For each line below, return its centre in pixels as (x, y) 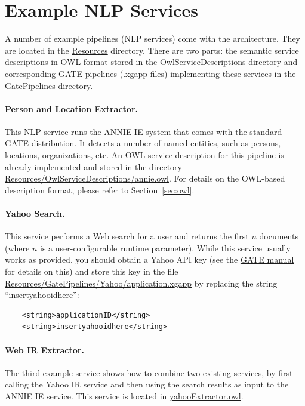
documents (279, 236)
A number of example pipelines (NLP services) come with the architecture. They (153, 39)
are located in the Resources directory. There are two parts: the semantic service (152, 50)
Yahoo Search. (35, 213)
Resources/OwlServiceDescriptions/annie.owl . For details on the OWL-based (145, 178)
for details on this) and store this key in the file (92, 271)
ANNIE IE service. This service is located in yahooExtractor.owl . (124, 396)
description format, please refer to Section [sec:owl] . (100, 190)
